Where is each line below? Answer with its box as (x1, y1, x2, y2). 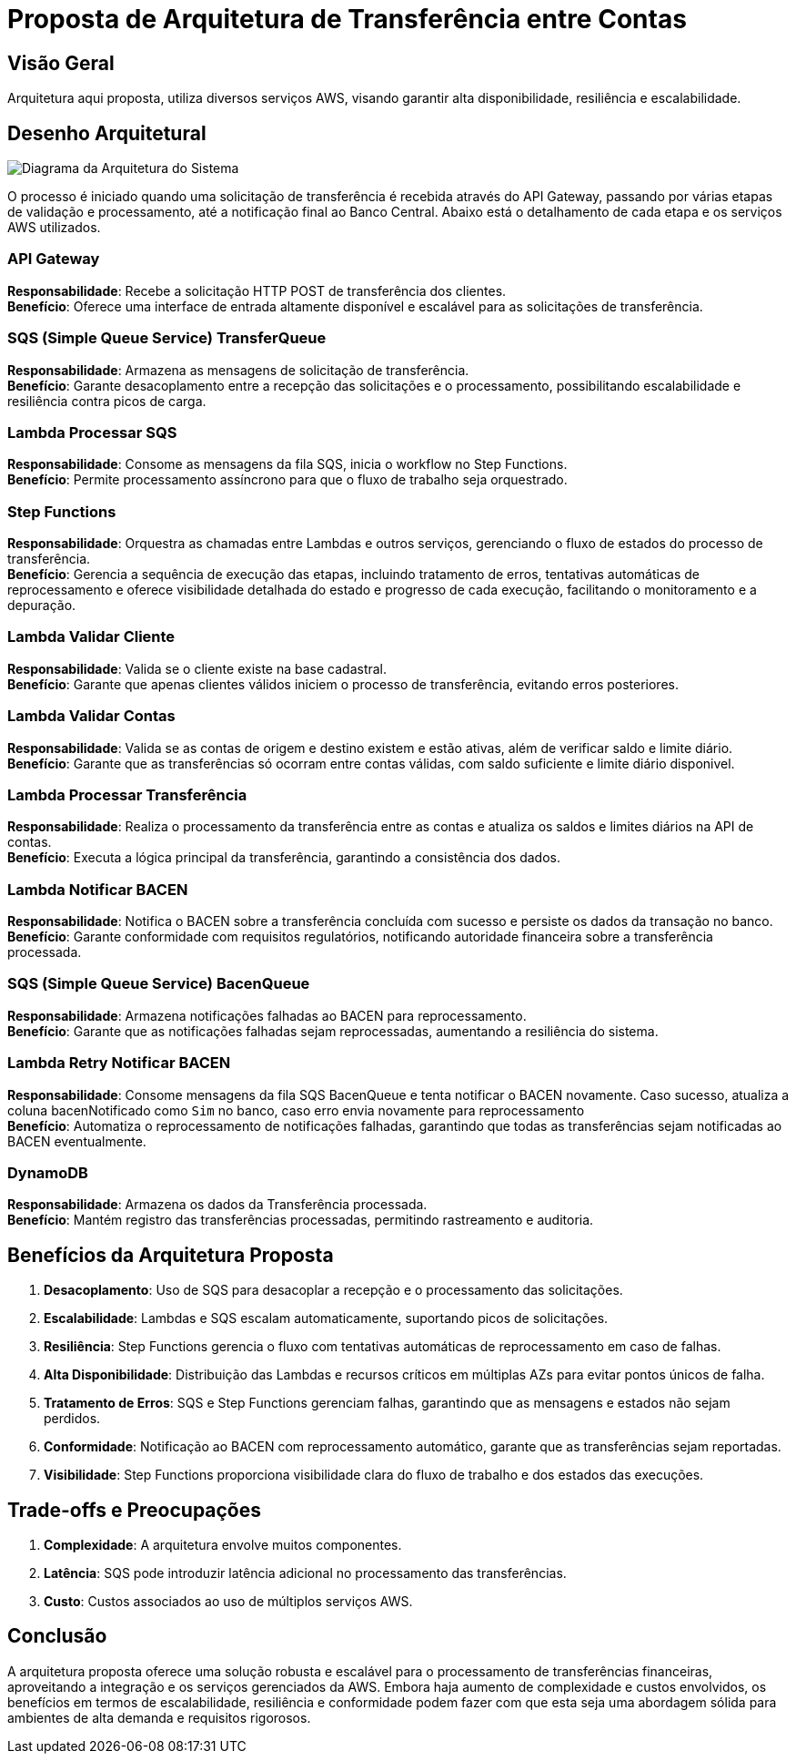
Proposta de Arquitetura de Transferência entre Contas (7, 4, 687, 35)
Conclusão (7, 1624, 107, 1648)
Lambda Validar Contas (7, 707, 176, 726)
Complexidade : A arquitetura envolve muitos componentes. (44, 1536, 402, 1552)
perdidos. (44, 1410, 101, 1427)
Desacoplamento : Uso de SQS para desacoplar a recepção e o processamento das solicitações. (44, 1282, 623, 1298)
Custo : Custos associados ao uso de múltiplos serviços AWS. (44, 1593, 413, 1609)
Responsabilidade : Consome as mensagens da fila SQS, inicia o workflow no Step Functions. (7, 456, 568, 473)
